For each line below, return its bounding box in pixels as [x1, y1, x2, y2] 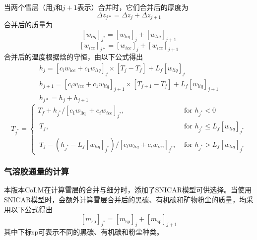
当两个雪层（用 [4, 2, 53, 12]
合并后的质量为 [4, 19, 53, 30]
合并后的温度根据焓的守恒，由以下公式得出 [4, 52, 143, 62]
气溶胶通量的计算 [4, 165, 69, 178]
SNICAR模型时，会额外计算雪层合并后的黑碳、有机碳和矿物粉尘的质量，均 [4, 194, 247, 204]
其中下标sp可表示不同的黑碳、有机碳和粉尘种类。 [4, 226, 164, 237]
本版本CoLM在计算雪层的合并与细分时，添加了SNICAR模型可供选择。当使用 [4, 184, 252, 195]
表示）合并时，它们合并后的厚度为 [77, 2, 189, 12]
